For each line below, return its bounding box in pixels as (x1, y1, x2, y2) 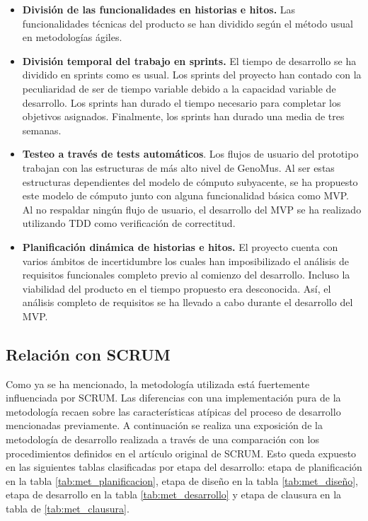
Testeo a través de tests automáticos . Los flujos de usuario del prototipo (22, 146, 359, 161)
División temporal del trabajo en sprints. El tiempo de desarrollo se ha (22, 53, 357, 68)
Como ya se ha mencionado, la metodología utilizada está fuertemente (6, 376, 310, 391)
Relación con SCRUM (6, 343, 171, 365)
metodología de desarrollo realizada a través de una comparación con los (6, 432, 319, 447)
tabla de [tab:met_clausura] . (6, 501, 130, 516)
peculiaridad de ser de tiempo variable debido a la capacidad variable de (22, 81, 336, 95)
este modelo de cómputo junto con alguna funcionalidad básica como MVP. (22, 188, 349, 203)
